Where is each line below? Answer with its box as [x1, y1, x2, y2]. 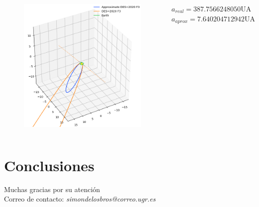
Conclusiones [4, 155, 95, 175]
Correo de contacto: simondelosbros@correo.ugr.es [4, 194, 156, 204]
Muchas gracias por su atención [4, 184, 100, 194]
